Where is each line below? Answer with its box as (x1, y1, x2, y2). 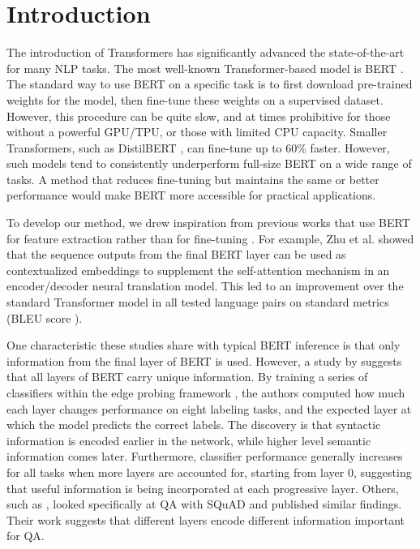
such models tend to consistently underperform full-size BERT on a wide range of (6, 155, 412, 172)
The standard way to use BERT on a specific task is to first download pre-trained (6, 75, 413, 92)
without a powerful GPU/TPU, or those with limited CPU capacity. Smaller (6, 123, 388, 140)
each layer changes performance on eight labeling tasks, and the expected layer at (6, 400, 412, 417)
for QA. (6, 527, 45, 544)
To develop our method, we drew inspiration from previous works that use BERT (6, 214, 410, 231)
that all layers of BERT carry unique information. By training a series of (6, 368, 368, 385)
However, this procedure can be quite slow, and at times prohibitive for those (6, 107, 391, 124)
